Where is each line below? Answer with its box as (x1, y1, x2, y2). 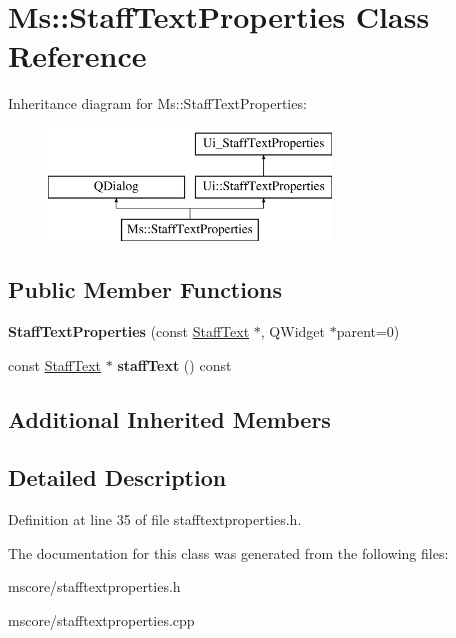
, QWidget (260, 321, 325, 342)
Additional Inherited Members (8, 403, 331, 434)
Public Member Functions (8, 274, 282, 305)
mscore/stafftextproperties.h (8, 576, 181, 597)
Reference (8, 35, 147, 76)
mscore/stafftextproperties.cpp (8, 610, 195, 631)
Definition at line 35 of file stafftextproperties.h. (8, 509, 302, 530)
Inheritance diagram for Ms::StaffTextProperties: (8, 93, 307, 114)
